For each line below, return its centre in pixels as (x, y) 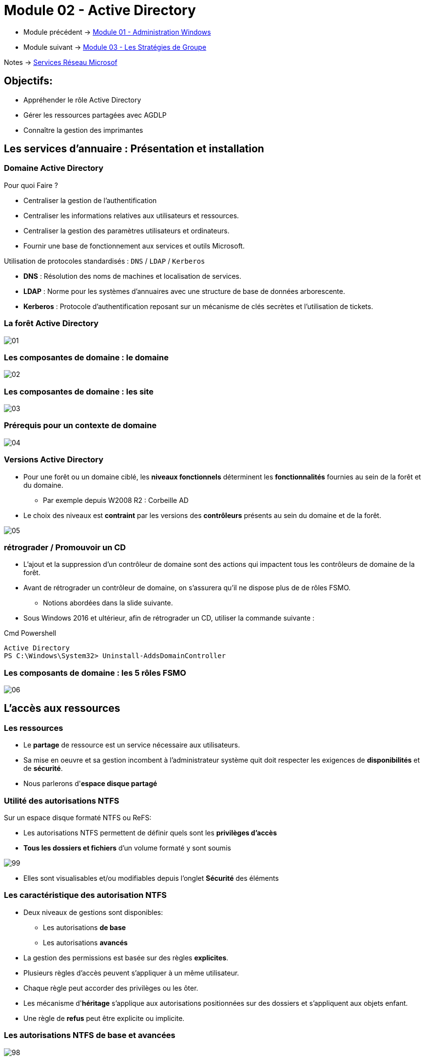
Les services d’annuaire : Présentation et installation (134, 149)
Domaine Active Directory (54, 168)
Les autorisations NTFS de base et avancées (90, 1035)
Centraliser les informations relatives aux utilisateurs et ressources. (131, 215)
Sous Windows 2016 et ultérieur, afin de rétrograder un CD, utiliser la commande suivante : (169, 618)
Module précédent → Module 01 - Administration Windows (117, 32)
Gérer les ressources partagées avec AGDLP (95, 115)
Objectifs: (29, 81)
